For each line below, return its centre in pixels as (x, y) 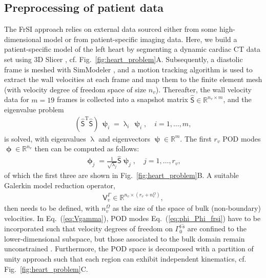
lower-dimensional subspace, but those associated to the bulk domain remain (125, 238)
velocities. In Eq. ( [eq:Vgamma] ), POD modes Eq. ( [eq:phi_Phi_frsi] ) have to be (132, 218)
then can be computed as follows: (87, 148)
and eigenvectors (125, 138)
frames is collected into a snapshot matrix (122, 99)
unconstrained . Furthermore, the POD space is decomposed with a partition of (129, 249)
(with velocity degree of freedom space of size (75, 89)
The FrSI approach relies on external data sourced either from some (111, 29)
